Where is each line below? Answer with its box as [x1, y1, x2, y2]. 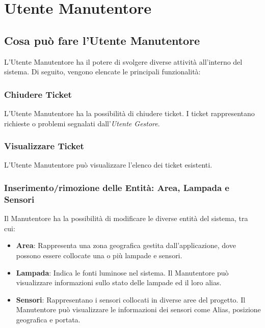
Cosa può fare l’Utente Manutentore [4, 32, 200, 48]
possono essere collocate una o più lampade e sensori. [16, 250, 182, 260]
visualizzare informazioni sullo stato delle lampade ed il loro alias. [16, 277, 222, 288]
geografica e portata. [16, 314, 81, 324]
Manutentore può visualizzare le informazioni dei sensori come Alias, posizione [16, 304, 261, 315]
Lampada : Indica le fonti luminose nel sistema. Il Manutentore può [16, 267, 229, 278]
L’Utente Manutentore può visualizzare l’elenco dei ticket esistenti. [4, 159, 213, 170]
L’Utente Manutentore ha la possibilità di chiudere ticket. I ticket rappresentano [4, 107, 255, 118]
